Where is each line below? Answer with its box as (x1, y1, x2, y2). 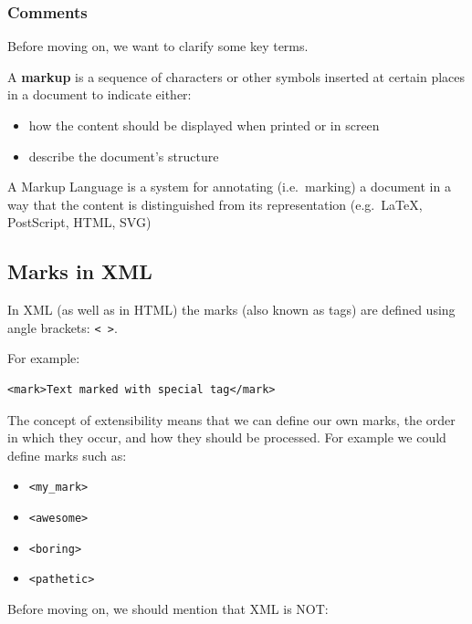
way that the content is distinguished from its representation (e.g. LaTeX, (7, 194, 423, 213)
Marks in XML (7, 257, 152, 286)
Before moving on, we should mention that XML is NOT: (7, 599, 329, 619)
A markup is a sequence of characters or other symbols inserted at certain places (7, 67, 466, 86)
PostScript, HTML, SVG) (7, 213, 152, 232)
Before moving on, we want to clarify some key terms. (7, 36, 309, 56)
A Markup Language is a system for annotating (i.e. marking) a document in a (7, 177, 451, 196)
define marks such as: (7, 445, 127, 464)
